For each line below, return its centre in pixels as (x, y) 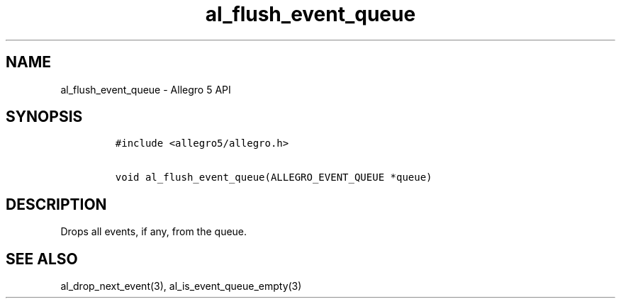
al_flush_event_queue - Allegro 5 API (146, 89)
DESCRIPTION (56, 204)
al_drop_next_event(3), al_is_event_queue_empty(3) (181, 286)
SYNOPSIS (44, 117)
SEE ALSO (42, 259)
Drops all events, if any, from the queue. (154, 232)
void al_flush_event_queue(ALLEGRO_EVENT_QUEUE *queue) (274, 178)
